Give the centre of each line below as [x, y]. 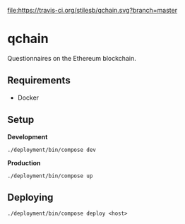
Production [24, 163]
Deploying [30, 197]
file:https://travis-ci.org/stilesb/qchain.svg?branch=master [92, 10]
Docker [28, 98]
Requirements [39, 81]
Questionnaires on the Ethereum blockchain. [72, 58]
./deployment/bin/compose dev [52, 150]
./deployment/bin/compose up [50, 176]
